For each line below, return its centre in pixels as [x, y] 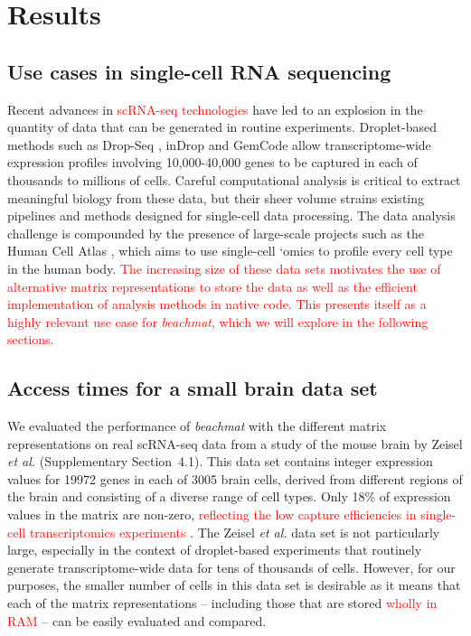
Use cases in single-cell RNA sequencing [199, 71]
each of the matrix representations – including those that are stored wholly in [222, 603]
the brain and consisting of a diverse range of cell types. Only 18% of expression [229, 496]
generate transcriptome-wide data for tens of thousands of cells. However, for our [231, 567]
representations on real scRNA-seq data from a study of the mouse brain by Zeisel [235, 443]
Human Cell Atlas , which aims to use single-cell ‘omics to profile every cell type [230, 251]
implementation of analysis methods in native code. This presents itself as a [217, 304]
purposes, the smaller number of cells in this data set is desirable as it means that [234, 585]
